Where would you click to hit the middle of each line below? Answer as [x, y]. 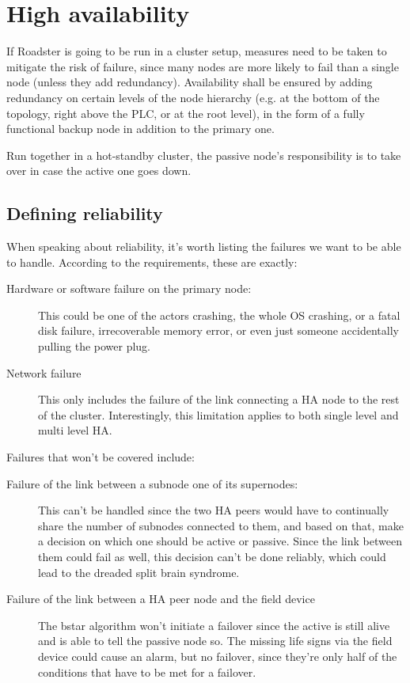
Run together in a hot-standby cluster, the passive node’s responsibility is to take [204, 155]
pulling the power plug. [95, 346]
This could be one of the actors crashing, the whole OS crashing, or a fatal [219, 315]
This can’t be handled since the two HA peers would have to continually [214, 510]
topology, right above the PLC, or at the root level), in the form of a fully [186, 113]
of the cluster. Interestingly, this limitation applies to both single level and [218, 414]
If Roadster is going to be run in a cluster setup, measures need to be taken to [197, 51]
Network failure [44, 372]
